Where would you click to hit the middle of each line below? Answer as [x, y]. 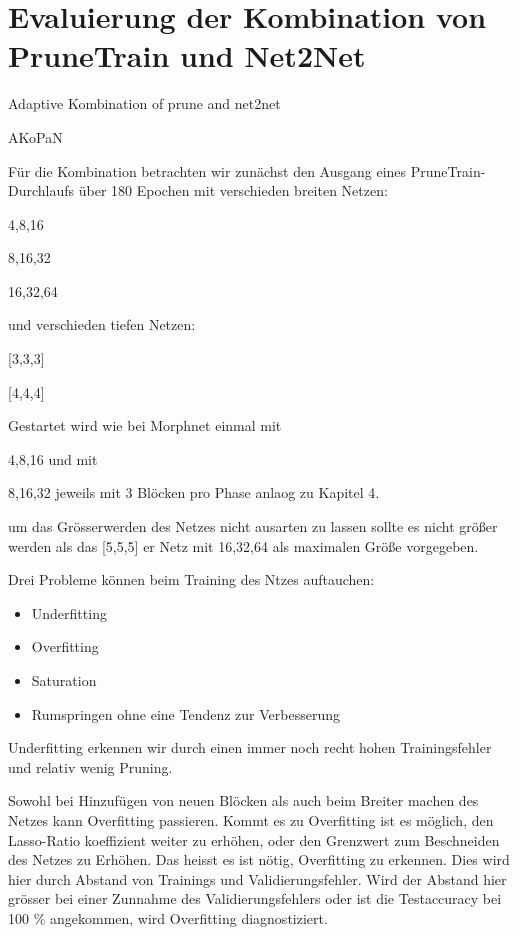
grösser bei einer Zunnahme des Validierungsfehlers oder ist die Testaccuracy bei [255, 898]
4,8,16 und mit [53, 458]
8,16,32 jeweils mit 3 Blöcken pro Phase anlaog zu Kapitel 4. [194, 492]
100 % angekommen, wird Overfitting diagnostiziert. [168, 917]
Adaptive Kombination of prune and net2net [144, 103]
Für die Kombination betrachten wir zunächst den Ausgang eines [207, 170]
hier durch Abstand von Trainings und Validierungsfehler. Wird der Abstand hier [257, 878]
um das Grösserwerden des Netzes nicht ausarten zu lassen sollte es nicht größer [253, 526]
